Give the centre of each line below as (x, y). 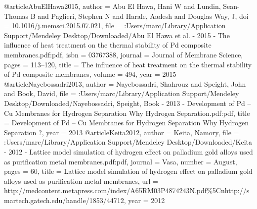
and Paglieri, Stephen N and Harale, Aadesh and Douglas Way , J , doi (143, 16)
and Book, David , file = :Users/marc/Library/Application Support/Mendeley (122, 93)
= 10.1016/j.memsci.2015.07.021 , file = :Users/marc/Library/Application (115, 26)
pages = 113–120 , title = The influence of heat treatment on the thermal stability (128, 64)
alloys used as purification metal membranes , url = (81, 181)
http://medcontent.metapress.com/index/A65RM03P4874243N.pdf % (108, 190)
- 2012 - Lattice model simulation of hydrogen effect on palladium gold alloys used (128, 151)
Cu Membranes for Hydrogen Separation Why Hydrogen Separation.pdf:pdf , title (127, 113)
